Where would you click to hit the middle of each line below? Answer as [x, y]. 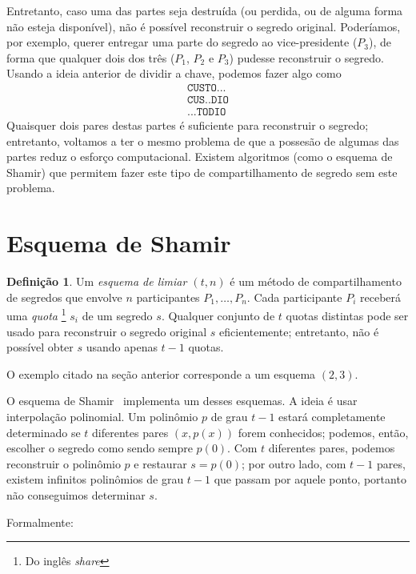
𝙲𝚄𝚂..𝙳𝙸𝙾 [208, 100]
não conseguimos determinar [76, 494]
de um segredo [117, 315]
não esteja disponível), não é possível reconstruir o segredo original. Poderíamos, [204, 26]
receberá [381, 297]
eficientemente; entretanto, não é [299, 331]
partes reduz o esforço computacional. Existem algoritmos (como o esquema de [200, 157]
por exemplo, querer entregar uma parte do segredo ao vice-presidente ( [182, 42]
